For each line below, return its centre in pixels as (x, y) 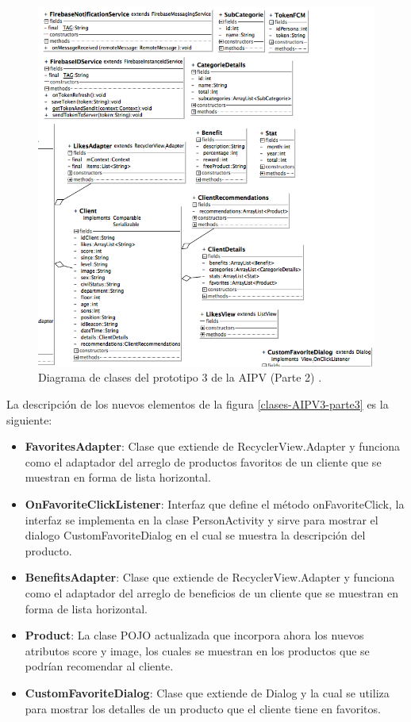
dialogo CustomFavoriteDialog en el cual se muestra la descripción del (195, 535)
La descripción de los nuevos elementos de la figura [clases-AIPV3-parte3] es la (198, 404)
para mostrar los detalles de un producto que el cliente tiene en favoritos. (203, 708)
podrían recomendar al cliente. (99, 666)
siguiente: (29, 419)
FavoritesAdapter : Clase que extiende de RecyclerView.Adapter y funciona (212, 446)
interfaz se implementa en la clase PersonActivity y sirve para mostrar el (202, 519)
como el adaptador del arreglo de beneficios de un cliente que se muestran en (211, 592)
